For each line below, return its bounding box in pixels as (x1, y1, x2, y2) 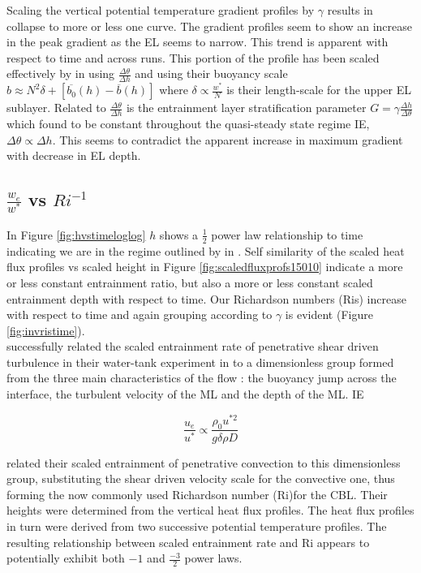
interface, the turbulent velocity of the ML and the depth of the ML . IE (6, 386, 364, 403)
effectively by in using (6, 65, 115, 82)
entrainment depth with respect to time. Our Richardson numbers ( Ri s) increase (6, 290, 406, 307)
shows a (159, 226, 199, 243)
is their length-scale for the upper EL (226, 81, 412, 98)
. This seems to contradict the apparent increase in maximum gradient (52, 131, 403, 148)
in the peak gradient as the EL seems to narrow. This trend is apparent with (6, 33, 389, 50)
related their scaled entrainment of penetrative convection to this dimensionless (6, 454, 401, 471)
